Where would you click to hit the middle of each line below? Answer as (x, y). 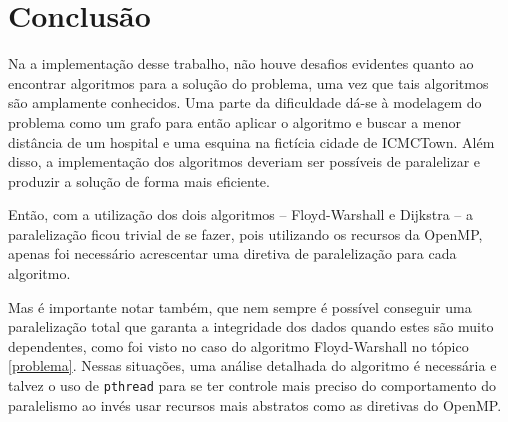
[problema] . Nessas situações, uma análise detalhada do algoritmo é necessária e (252, 365)
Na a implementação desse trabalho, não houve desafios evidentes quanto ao (241, 63)
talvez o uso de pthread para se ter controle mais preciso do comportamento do (252, 385)
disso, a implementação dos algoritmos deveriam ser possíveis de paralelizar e (244, 161)
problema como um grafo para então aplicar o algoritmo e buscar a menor (234, 121)
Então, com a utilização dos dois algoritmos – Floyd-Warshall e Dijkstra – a (241, 214)
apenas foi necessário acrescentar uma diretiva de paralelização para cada (232, 253)
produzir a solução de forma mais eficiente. (139, 180)
